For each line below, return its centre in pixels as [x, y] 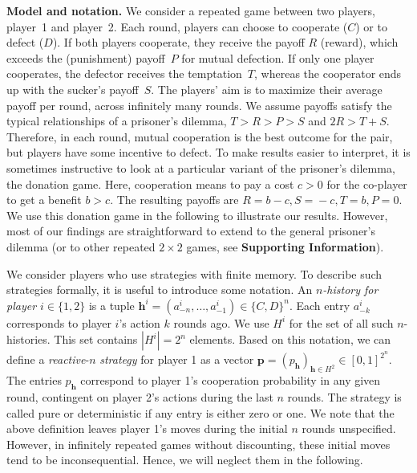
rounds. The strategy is [344, 396]
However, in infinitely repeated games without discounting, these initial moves [198, 444]
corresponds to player [59, 322]
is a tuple [111, 305]
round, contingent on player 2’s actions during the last [140, 396]
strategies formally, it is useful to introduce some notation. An [160, 290]
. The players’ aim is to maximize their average [267, 89]
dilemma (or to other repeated [81, 246]
